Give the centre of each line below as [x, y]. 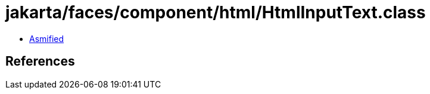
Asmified [47, 38]
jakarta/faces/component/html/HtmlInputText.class [216, 12]
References [40, 61]
